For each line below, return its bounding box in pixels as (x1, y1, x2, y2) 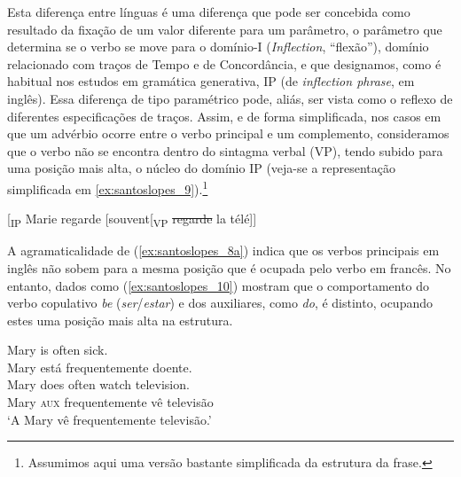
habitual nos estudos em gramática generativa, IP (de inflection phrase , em (7, 72, 415, 90)
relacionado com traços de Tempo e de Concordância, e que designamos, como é (7, 54, 441, 73)
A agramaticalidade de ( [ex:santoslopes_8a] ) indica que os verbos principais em (7, 241, 440, 260)
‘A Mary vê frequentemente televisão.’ (7, 410, 212, 428)
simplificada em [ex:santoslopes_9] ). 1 (7, 176, 208, 198)
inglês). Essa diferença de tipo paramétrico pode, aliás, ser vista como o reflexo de (7, 89, 453, 107)
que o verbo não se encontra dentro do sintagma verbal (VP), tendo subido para (7, 141, 443, 160)
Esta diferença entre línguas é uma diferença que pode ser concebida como (7, 3, 410, 20)
